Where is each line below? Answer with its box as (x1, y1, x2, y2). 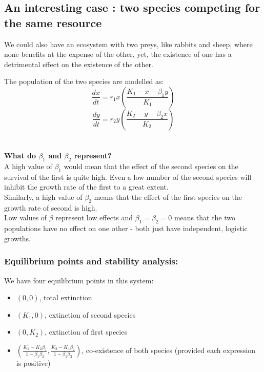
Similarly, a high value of (4, 191, 83, 202)
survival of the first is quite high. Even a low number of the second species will (4, 171, 252, 182)
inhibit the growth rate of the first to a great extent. (4, 181, 169, 192)
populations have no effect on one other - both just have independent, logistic (4, 223, 248, 234)
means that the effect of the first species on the (94, 191, 242, 202)
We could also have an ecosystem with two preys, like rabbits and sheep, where (4, 38, 253, 49)
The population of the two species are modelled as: (4, 76, 164, 87)
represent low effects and (55, 212, 133, 223)
